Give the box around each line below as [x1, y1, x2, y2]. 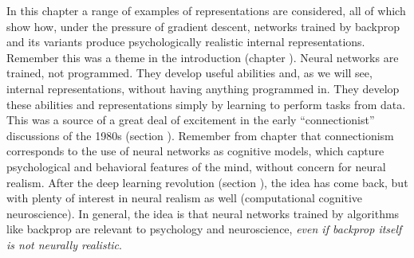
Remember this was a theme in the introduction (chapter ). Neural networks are [6, 49, 399, 65]
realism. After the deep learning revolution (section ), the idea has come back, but [6, 174, 408, 190]
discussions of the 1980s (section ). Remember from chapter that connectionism [6, 127, 394, 143]
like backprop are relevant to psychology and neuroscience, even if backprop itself [6, 221, 402, 237]
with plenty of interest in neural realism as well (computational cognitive [6, 190, 363, 206]
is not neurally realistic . [6, 236, 122, 252]
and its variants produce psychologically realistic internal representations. [6, 33, 365, 50]
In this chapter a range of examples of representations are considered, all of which [6, 2, 406, 18]
